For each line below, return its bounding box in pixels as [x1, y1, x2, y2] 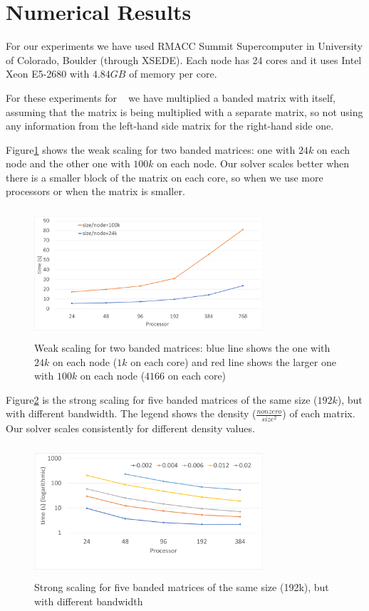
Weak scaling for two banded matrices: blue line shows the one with [34, 340, 331, 355]
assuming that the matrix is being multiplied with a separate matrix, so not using [6, 104, 363, 119]
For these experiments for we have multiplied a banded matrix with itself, [6, 90, 336, 105]
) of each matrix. [282, 406, 355, 421]
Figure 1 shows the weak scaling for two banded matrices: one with [6, 142, 296, 157]
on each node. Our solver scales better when [157, 156, 350, 171]
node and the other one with [6, 156, 130, 171]
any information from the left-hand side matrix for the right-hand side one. [6, 118, 334, 133]
